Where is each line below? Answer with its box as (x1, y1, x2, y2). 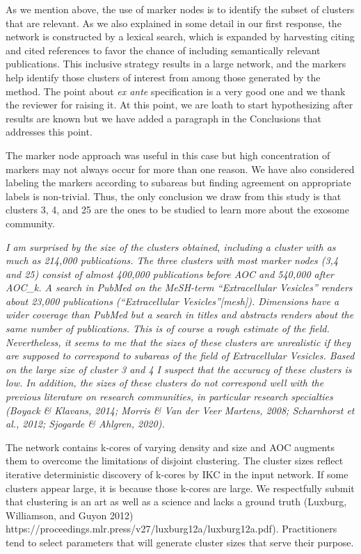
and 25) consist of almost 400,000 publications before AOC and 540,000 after (6, 266, 334, 281)
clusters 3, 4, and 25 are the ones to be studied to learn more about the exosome (6, 202, 349, 217)
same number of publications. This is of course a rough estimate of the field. (6, 321, 330, 336)
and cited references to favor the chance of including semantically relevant (6, 42, 321, 57)
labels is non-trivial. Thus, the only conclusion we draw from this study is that (6, 188, 342, 203)
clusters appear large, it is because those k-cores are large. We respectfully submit (6, 480, 355, 495)
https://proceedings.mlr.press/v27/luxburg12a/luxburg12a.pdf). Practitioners (6, 521, 337, 536)
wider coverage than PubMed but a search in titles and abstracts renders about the (6, 307, 354, 322)
